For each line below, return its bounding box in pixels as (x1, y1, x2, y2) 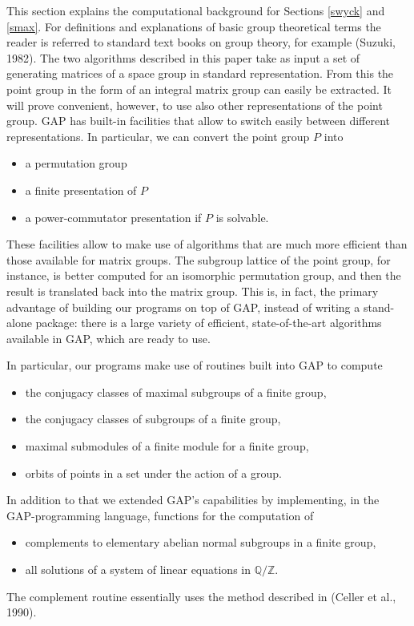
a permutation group (25, 155, 127, 172)
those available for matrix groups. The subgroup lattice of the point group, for (6, 251, 391, 268)
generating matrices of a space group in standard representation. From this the (6, 65, 394, 82)
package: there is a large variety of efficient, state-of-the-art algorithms (35, 314, 382, 331)
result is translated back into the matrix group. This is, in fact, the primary (6, 282, 379, 299)
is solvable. (215, 208, 269, 225)
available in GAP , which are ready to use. (6, 329, 211, 346)
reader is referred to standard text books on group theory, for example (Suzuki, (6, 34, 396, 50)
